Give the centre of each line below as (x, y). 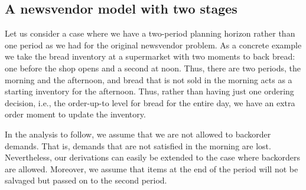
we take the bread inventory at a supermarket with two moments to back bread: (150, 56)
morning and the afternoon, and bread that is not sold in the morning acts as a (149, 79)
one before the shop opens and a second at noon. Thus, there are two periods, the (153, 68)
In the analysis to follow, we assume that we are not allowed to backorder (138, 134)
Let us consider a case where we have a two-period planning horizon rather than (150, 33)
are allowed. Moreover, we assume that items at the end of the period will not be (152, 168)
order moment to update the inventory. (75, 114)
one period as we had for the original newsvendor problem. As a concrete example (153, 45)
